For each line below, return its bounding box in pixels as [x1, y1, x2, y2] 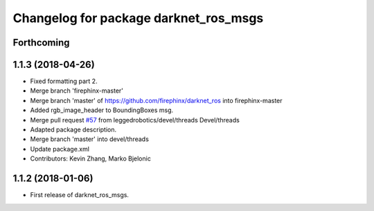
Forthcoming [12, 37, 70, 48]
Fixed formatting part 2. [30, 77, 98, 86]
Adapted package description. [30, 125, 117, 134]
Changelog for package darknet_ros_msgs [12, 10, 264, 26]
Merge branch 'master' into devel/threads [30, 135, 149, 143]
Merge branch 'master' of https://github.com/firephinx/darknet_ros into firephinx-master [30, 96, 283, 104]
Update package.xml [30, 145, 90, 153]
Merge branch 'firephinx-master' [30, 86, 124, 95]
